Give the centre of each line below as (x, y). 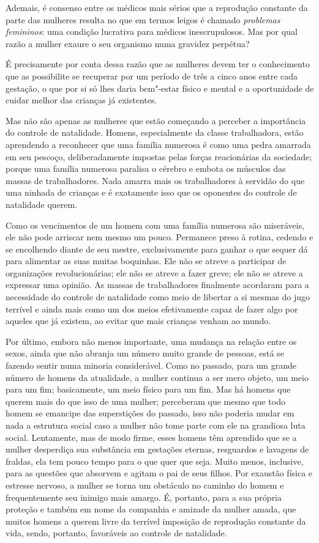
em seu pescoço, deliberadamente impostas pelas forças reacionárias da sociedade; (159, 156)
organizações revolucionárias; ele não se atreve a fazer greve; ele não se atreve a (154, 272)
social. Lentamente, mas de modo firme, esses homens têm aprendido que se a (151, 437)
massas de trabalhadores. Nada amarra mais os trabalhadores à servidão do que (155, 180)
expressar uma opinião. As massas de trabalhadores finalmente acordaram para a (157, 285)
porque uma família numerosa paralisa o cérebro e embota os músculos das (146, 168)
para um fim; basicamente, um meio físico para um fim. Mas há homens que (148, 389)
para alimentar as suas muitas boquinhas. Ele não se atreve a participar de (146, 261)
